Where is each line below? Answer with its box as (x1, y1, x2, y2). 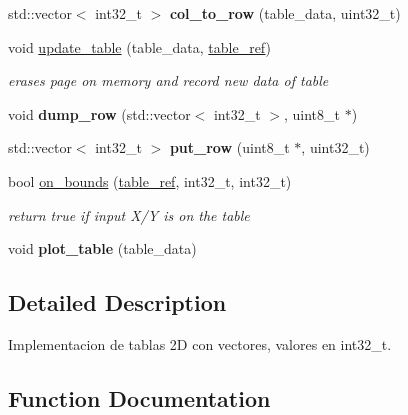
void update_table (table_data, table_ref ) (8, 36, 271, 57)
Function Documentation (8, 382, 271, 413)
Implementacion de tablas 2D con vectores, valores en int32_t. (8, 333, 392, 354)
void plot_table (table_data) (8, 238, 197, 259)
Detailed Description (8, 287, 227, 318)
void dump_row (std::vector (8, 103, 191, 124)
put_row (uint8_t (169, 137, 290, 158)
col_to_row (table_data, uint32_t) (169, 3, 401, 23)
